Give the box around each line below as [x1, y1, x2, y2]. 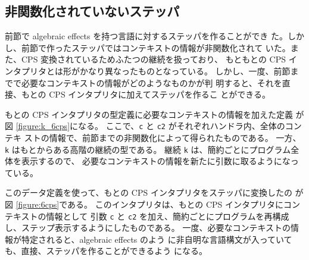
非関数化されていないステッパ [5, 2, 180, 20]
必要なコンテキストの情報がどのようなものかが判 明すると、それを [21, 76, 282, 89]
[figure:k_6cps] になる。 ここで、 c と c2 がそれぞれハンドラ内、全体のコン [15, 120, 302, 132]
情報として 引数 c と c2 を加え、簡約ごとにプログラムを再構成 [46, 209, 289, 222]
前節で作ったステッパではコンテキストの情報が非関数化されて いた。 [21, 41, 291, 54]
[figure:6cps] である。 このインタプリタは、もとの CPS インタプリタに [15, 198, 283, 211]
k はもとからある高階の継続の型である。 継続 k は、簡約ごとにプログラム [5, 143, 291, 155]
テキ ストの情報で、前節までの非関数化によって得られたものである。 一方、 [5, 131, 301, 144]
